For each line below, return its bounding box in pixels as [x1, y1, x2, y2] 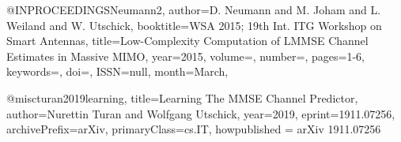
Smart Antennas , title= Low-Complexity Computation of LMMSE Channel [6, 32, 369, 49]
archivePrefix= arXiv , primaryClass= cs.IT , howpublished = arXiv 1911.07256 [6, 121, 381, 137]
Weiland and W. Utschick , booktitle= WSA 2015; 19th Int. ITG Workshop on [6, 17, 382, 33]
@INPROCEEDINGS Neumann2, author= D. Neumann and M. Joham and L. [6, 2, 381, 17]
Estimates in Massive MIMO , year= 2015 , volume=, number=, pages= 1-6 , [6, 47, 365, 64]
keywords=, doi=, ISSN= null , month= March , [6, 63, 229, 80]
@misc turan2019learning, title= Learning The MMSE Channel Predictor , [6, 89, 358, 106]
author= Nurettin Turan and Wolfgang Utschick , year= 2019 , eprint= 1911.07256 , [6, 105, 395, 121]
